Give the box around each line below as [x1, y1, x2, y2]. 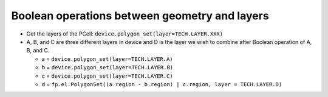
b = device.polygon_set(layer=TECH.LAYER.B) [41, 64, 174, 71]
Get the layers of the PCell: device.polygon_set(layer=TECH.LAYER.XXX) [26, 30, 224, 37]
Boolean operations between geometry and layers [11, 9, 270, 22]
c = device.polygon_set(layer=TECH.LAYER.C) [41, 72, 173, 80]
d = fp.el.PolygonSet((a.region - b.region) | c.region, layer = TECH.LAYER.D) [41, 80, 282, 87]
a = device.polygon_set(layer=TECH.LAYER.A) [41, 55, 173, 63]
